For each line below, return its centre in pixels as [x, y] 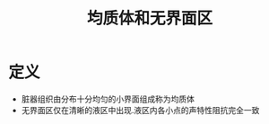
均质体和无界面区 [149, 18]
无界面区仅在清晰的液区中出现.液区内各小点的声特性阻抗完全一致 [140, 110]
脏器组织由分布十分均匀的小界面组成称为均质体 [108, 99]
